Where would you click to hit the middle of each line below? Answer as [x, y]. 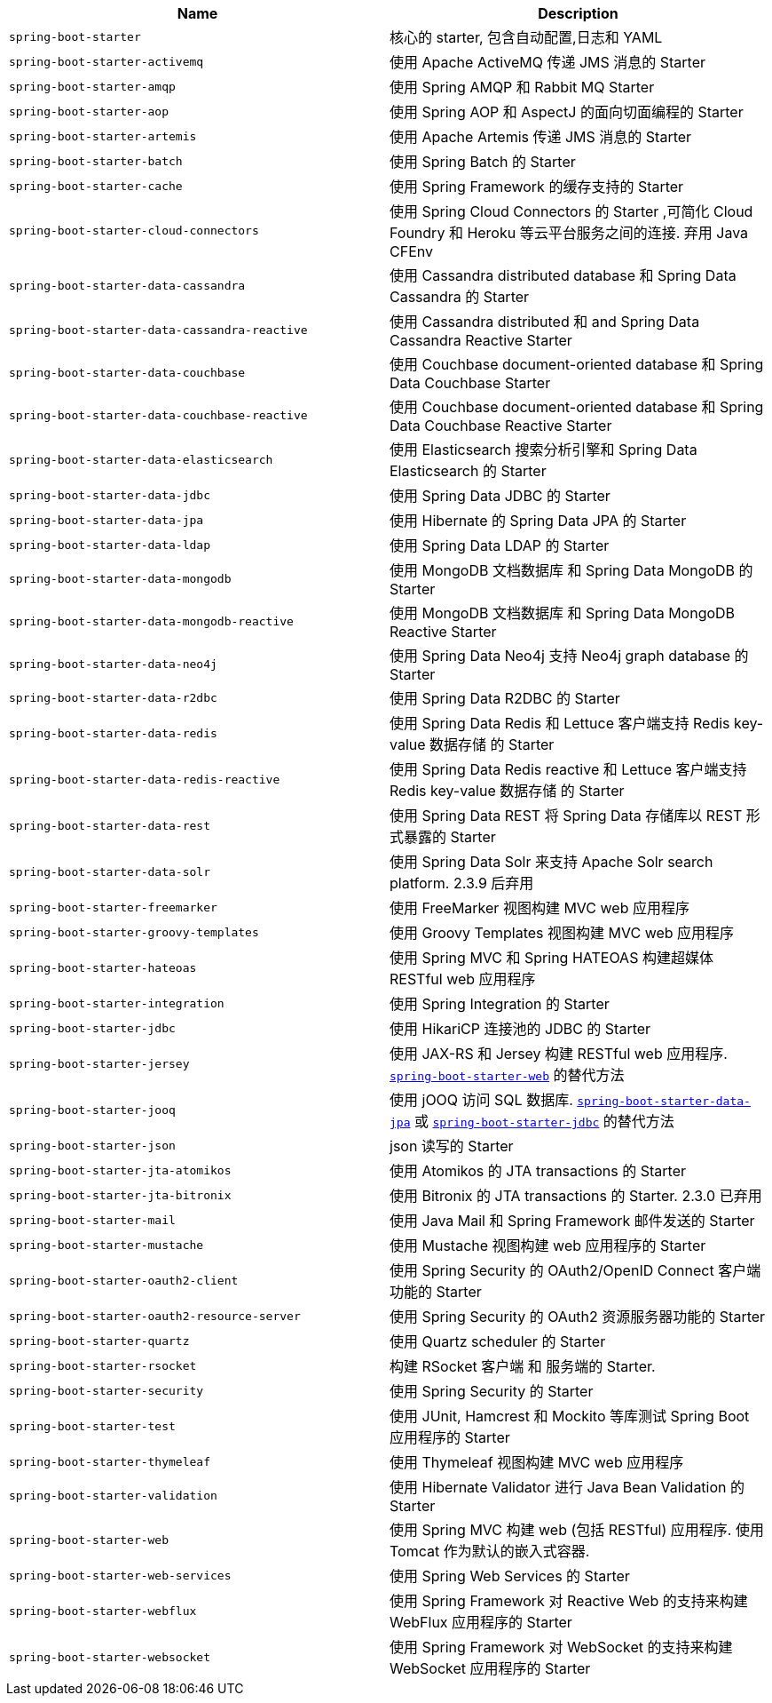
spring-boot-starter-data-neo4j [113, 664]
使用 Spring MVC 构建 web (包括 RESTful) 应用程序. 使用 [577, 1530]
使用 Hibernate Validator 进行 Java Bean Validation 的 [567, 1487]
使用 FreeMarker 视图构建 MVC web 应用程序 [540, 908]
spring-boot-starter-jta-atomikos [120, 1170]
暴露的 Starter [450, 837]
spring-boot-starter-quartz [99, 1341]
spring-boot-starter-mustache [106, 1245]
